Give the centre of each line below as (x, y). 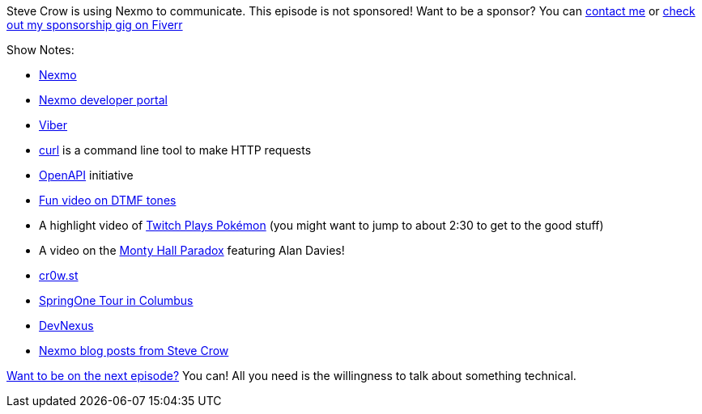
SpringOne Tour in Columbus (116, 300)
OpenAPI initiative (86, 175)
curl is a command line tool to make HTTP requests (175, 150)
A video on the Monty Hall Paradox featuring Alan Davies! (192, 250)
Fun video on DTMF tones (108, 200)
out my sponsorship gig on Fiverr (95, 25)
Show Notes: (40, 50)
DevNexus (66, 325)
